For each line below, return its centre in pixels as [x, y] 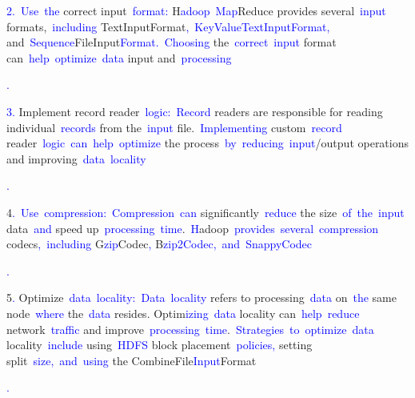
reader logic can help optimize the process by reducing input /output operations [208, 143]
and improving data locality [76, 158]
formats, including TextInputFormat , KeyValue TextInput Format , [168, 26]
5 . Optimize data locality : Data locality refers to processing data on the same [202, 297]
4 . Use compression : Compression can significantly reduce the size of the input [206, 212]
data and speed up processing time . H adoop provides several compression [193, 228]
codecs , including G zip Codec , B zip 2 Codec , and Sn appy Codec [160, 244]
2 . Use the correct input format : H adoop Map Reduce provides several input [196, 10]
